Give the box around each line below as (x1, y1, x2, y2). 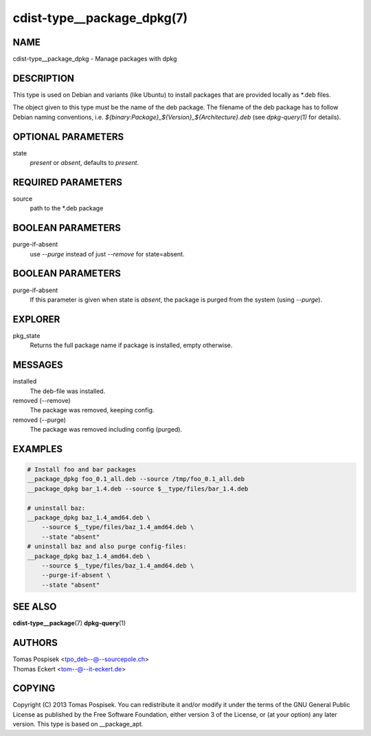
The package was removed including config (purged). (30, 425, 183, 434)
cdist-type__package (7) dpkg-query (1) (12, 619, 126, 627)
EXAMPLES (12, 443, 63, 455)
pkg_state (12, 331, 41, 339)
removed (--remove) (12, 396, 71, 405)
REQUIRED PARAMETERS (12, 176, 123, 188)
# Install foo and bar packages (27, 466, 137, 473)
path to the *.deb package (30, 204, 104, 212)
